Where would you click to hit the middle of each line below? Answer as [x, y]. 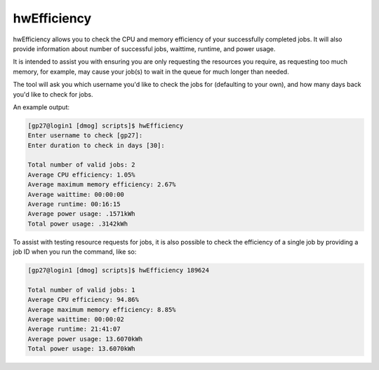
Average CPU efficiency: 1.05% [82, 174]
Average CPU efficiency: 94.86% [84, 300]
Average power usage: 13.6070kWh [85, 339]
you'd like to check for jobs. [53, 94]
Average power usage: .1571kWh [82, 214]
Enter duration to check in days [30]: [96, 145]
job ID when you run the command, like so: [75, 252]
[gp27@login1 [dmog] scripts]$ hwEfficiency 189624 [119, 270]
